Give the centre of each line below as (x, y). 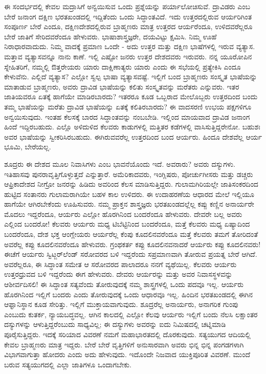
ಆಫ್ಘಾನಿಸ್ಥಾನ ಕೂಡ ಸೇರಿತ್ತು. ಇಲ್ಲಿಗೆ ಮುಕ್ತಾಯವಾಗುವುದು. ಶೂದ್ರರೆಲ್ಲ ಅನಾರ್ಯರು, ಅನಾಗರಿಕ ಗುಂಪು (121, 304)
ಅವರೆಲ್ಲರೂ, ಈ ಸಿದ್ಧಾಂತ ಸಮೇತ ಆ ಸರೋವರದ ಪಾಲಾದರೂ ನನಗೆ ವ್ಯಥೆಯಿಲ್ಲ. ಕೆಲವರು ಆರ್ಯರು (120, 264)
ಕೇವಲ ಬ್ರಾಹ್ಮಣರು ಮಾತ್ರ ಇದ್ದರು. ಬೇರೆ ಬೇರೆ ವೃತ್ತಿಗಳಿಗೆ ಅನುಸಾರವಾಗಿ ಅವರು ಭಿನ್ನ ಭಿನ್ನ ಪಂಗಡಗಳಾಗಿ (124, 344)
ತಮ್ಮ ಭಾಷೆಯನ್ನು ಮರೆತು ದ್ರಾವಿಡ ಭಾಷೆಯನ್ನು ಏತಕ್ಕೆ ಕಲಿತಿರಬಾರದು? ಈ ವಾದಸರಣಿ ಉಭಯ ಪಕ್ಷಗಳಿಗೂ (128, 106)
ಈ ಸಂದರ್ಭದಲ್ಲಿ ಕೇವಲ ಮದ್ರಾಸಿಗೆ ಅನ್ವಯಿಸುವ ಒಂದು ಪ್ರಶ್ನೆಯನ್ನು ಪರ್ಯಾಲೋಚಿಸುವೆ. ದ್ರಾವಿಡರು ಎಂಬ (127, 6)
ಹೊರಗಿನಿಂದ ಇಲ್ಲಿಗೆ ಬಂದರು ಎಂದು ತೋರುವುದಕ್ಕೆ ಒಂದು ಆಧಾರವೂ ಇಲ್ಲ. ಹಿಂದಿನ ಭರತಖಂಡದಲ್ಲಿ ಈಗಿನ (129, 294)
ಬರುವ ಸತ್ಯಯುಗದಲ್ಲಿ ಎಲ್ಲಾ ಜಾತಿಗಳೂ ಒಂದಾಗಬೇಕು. (68, 364)
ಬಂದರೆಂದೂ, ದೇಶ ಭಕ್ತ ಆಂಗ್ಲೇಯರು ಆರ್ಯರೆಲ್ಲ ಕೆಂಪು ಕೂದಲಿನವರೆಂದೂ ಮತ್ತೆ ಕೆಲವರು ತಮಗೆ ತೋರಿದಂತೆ (131, 234)
